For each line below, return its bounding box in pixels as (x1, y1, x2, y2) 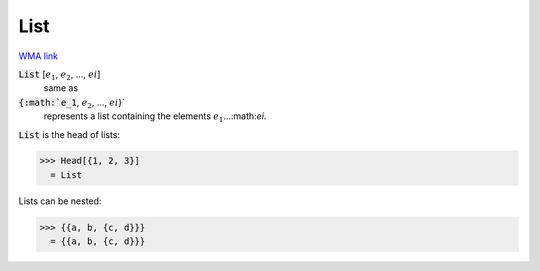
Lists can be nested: (18, 195, 102, 207)
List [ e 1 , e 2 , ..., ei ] (18, 68, 101, 82)
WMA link (18, 50, 59, 62)
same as (43, 82, 79, 94)
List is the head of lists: (18, 128, 120, 140)
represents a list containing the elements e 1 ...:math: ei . (43, 110, 267, 124)
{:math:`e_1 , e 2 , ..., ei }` (18, 96, 125, 110)
